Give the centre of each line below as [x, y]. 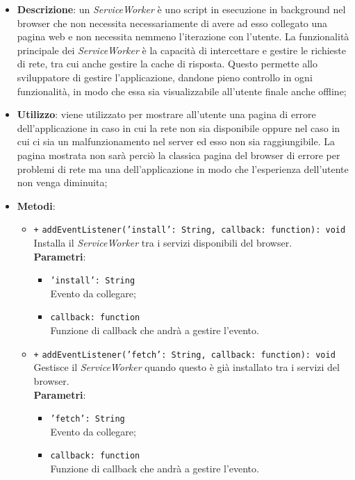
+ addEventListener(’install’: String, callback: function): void [190, 230]
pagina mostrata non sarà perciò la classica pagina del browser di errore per [179, 155]
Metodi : [36, 205]
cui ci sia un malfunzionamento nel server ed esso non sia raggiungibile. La [176, 141]
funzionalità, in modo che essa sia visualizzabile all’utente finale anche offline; [182, 91]
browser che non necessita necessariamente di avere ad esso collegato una [172, 23]
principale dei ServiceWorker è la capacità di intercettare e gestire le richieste [181, 50]
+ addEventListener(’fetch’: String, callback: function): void [184, 355]
